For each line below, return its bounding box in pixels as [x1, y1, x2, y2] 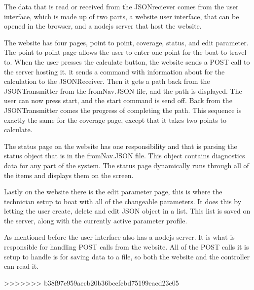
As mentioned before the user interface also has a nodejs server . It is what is [4, 232, 235, 242]
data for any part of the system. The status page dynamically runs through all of [4, 160, 249, 170]
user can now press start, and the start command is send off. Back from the [4, 95, 232, 106]
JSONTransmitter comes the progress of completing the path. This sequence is [4, 105, 242, 115]
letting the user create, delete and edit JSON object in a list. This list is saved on [4, 206, 251, 216]
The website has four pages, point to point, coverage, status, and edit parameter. [4, 37, 249, 47]
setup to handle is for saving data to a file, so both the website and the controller [4, 251, 250, 261]
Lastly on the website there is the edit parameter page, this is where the [4, 186, 222, 197]
